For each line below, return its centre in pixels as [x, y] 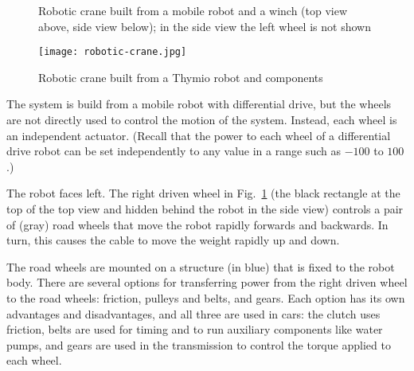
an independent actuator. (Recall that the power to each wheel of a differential [199, 135]
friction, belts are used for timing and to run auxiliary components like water [195, 329]
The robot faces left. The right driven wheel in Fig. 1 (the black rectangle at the [203, 193]
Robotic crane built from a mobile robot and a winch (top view [193, 10]
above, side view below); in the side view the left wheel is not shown [205, 26]
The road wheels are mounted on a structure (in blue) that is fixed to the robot [201, 266]
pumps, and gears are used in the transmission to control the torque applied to [199, 344]
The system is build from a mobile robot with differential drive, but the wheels [199, 104]
